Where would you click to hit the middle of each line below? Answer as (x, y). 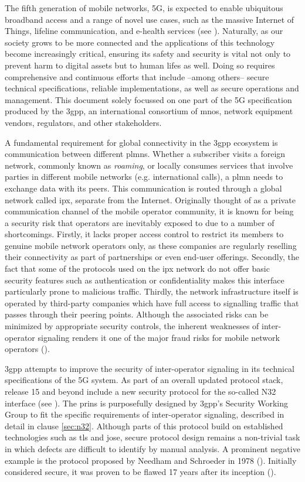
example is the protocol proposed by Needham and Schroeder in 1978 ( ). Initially (151, 460)
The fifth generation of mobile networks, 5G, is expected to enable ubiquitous (144, 8)
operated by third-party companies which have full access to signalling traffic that (152, 302)
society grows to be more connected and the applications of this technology (140, 42)
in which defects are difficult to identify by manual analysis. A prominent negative (152, 448)
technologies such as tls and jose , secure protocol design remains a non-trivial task (152, 437)
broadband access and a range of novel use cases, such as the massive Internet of (150, 19)
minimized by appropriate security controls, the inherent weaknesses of (132, 326)
